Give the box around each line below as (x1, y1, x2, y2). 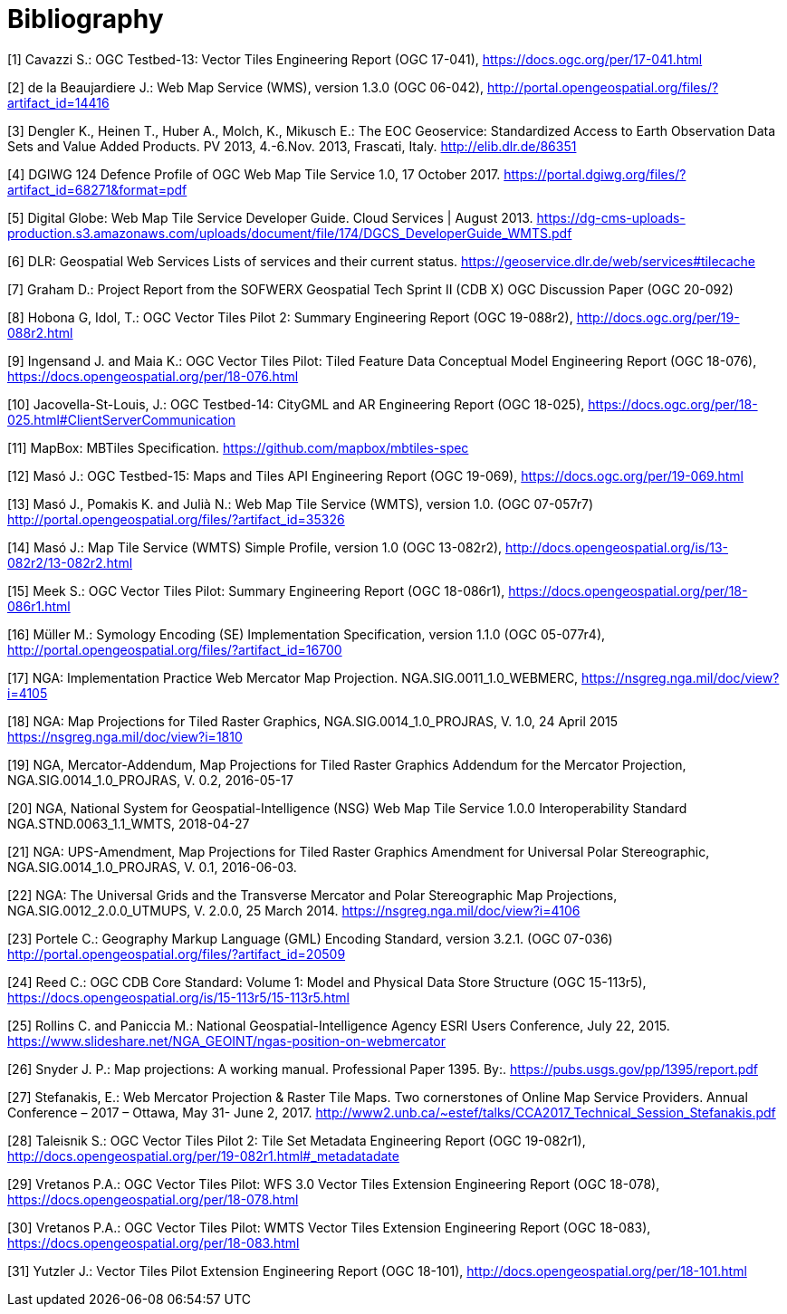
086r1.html (7, 598, 71, 614)
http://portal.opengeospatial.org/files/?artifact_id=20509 (7, 945, 346, 962)
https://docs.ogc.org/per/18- (588, 396, 758, 412)
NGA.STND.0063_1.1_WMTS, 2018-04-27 (7, 815, 250, 831)
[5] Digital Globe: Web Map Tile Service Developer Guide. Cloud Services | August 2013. (7, 209, 533, 225)
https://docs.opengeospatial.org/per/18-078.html (7, 1191, 299, 1207)
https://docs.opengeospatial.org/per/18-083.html (7, 1234, 300, 1251)
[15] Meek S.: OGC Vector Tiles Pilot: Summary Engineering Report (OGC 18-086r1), (7, 582, 505, 599)
